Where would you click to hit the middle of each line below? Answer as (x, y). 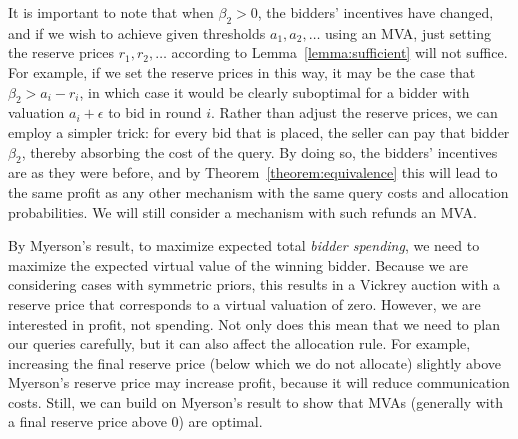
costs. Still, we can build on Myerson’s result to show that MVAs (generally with (255, 401)
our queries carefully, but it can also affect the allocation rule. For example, (239, 343)
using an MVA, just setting (408, 32)
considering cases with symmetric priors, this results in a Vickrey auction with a (254, 284)
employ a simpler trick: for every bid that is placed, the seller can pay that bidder (259, 131)
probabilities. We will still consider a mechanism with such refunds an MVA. (242, 211)
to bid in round (155, 112)
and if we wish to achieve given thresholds (137, 32)
